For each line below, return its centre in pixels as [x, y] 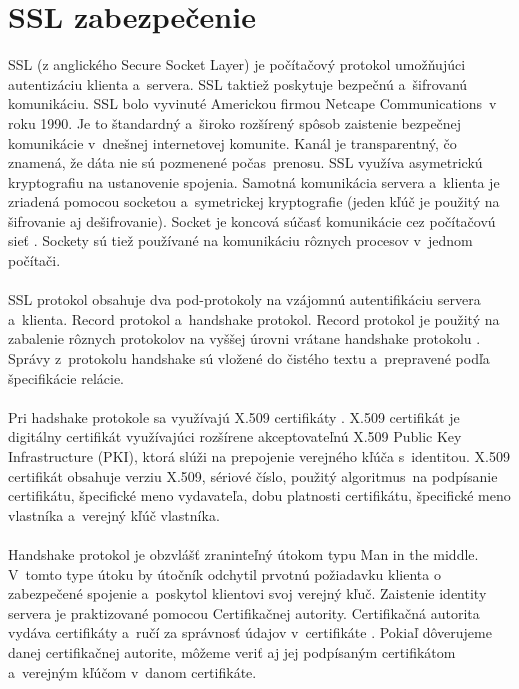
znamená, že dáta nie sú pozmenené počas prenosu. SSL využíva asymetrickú [245, 162]
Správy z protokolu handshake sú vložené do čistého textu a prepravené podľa [249, 358]
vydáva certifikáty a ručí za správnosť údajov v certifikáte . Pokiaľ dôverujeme [250, 632]
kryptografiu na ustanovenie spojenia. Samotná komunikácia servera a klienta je [254, 181]
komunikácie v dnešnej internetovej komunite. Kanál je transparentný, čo [232, 142]
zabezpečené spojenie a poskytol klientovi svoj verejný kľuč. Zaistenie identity [247, 593]
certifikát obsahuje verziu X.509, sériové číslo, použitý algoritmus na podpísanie [253, 475]
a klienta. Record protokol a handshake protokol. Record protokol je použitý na [254, 318]
